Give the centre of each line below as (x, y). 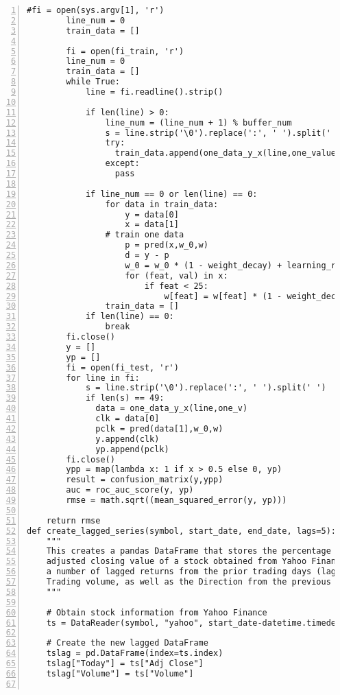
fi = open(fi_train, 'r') (125, 51)
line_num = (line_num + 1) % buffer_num (198, 122)
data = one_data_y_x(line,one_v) (172, 409)
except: (122, 164)
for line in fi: (103, 378)
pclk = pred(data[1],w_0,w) (159, 428)
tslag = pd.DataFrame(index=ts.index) (135, 653)
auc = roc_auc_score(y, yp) (130, 490)
